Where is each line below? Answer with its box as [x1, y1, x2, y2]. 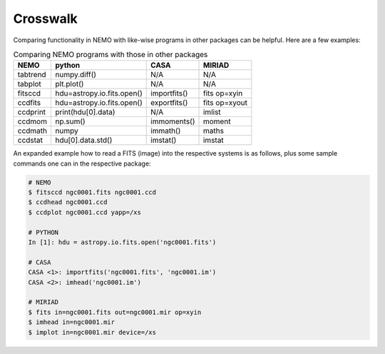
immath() [150, 126, 181, 136]
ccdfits [17, 98, 41, 108]
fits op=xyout [202, 98, 247, 108]
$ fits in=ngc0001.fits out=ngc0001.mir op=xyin [28, 308, 202, 316]
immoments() [150, 116, 195, 126]
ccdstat [17, 136, 43, 146]
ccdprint [17, 107, 46, 117]
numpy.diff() [54, 70, 96, 80]
